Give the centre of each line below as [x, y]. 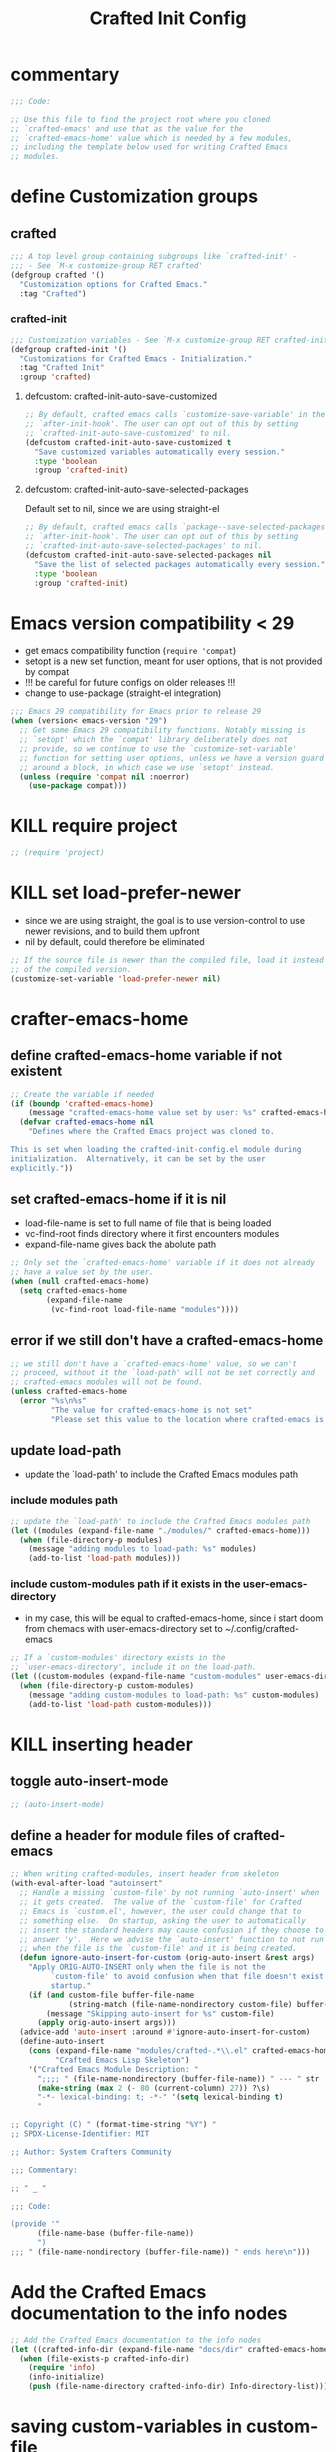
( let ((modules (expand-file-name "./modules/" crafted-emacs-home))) [160, 1530]
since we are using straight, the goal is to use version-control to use [165, 921]
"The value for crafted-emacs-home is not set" [151, 1410]
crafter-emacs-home [99, 1018]
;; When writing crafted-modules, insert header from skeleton [145, 1874]
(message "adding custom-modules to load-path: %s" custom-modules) [174, 1695]
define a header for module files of [120, 1835]
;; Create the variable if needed [82, 1094]
